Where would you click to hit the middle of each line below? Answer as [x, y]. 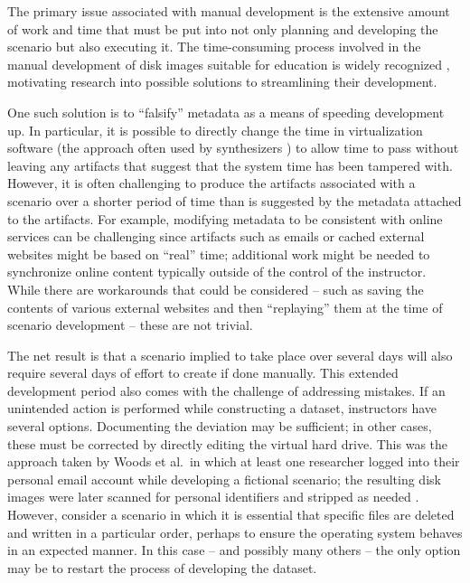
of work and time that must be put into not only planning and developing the [223, 28]
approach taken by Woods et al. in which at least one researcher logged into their [234, 461]
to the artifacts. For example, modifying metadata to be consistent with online [225, 218]
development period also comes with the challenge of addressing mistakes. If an [226, 390]
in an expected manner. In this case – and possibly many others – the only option [234, 550]
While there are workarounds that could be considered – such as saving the [216, 289]
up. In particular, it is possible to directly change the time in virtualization [215, 130]
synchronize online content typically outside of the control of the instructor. [217, 272]
